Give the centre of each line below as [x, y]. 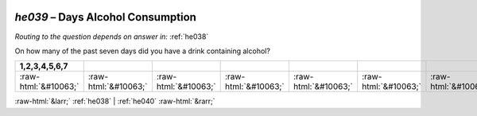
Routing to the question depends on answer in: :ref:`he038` [112, 37]
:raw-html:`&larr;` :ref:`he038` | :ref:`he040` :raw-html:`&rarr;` [115, 101]
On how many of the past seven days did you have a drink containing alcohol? [142, 51]
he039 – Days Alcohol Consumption [105, 17]
